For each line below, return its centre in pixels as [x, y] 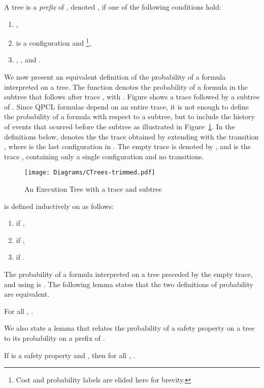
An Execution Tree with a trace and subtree [93, 189]
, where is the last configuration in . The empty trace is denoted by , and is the [127, 146]
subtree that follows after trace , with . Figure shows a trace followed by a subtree [132, 97]
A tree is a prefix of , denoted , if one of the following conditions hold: [113, 7]
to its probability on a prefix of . [55, 338]
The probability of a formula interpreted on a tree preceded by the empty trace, [128, 274]
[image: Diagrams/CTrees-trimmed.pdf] [90, 173]
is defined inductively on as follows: [59, 206]
